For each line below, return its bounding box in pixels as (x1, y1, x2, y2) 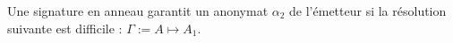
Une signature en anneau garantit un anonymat (7, 2, 269, 19)
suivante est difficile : (7, 18, 123, 37)
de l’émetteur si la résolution (289, 2, 447, 19)
